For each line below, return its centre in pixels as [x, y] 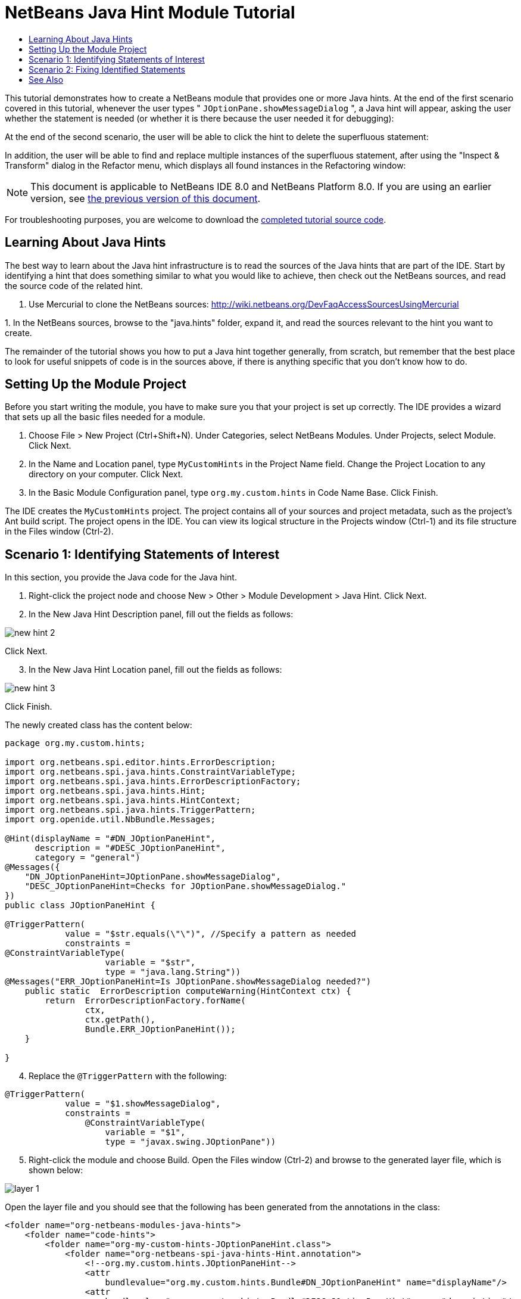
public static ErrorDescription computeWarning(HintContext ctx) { [188, 991]
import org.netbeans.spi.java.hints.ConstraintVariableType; [150, 772]
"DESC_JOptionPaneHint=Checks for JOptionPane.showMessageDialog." [185, 886]
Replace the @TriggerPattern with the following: [128, 1076]
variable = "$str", [150, 963]
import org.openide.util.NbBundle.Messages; [110, 820]
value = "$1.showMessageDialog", [143, 1104]
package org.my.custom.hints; [75, 743]
